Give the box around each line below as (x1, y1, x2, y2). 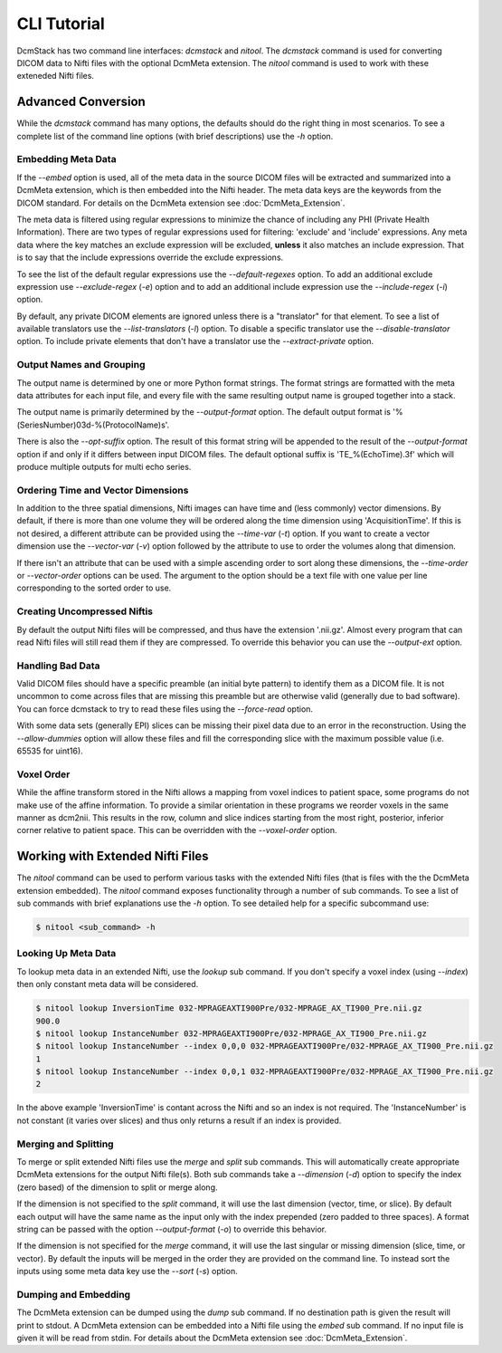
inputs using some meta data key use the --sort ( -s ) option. (16, 1266, 239, 1277)
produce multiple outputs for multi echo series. (16, 461, 192, 472)
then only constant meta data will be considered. (16, 979, 199, 990)
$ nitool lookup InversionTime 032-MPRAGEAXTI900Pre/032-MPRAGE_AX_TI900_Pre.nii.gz (35, 1003, 422, 1013)
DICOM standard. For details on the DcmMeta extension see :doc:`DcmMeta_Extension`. (16, 197, 346, 208)
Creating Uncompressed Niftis (16, 605, 154, 618)
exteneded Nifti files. (16, 71, 95, 82)
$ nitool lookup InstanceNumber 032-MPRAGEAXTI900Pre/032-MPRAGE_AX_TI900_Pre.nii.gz (35, 1028, 427, 1039)
